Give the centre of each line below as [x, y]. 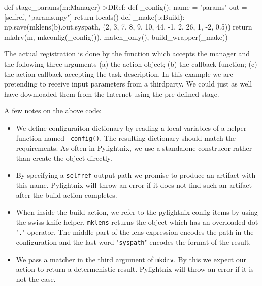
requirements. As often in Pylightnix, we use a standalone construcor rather [134, 148]
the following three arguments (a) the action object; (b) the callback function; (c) [131, 63]
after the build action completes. [67, 195]
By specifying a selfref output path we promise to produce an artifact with [136, 175]
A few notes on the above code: [53, 111]
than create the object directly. [64, 158]
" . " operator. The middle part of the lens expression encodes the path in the [135, 232]
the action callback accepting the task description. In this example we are [119, 74]
